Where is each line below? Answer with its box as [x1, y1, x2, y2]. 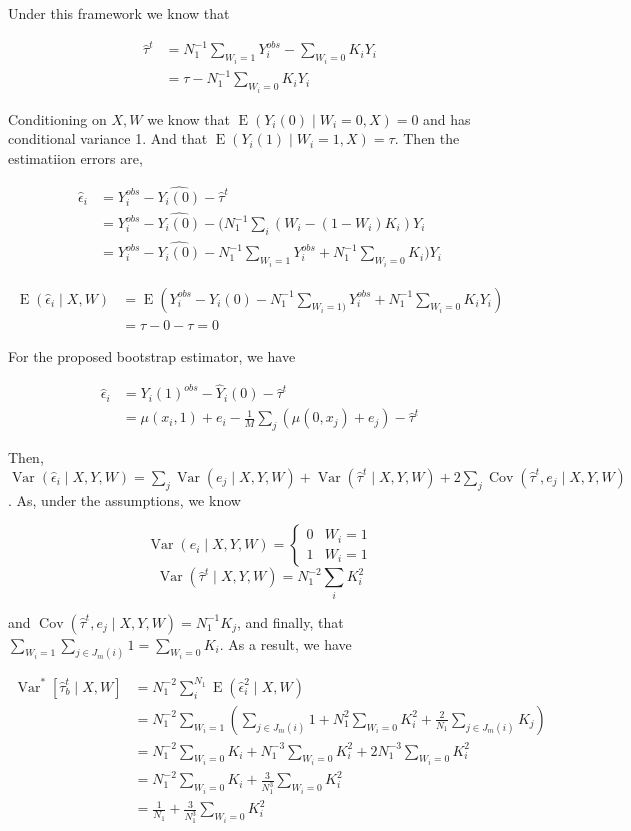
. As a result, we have [219, 633, 352, 654]
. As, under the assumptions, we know [8, 489, 241, 510]
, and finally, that [237, 611, 344, 632]
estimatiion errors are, [8, 147, 143, 168]
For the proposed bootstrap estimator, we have [8, 345, 296, 366]
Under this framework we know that [8, 3, 230, 23]
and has [423, 108, 471, 129]
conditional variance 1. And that [8, 128, 208, 149]
